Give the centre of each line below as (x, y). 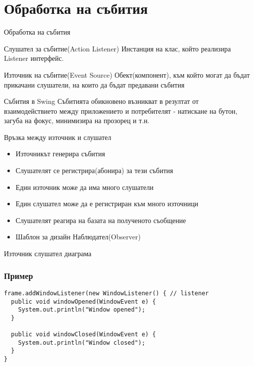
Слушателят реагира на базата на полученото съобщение (101, 220)
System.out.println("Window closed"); (82, 343)
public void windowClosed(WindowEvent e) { (83, 335)
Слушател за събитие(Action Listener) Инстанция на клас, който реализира (117, 48)
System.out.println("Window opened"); (82, 310)
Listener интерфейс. (34, 58)
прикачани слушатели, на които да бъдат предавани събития (94, 84)
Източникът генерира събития (60, 154)
